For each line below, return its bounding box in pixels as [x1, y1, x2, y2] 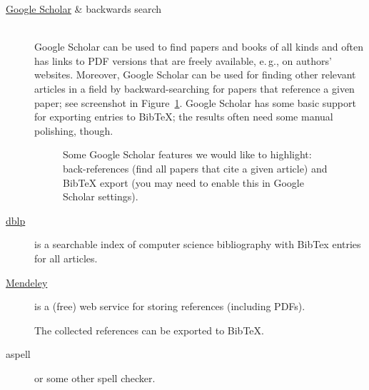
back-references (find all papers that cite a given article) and [63, 160, 328, 175]
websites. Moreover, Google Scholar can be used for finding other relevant [34, 67, 356, 82]
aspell [6, 347, 31, 361]
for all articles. [34, 250, 98, 265]
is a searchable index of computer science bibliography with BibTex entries [34, 237, 361, 252]
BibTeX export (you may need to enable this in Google [63, 175, 304, 190]
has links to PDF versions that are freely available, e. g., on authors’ [34, 53, 332, 68]
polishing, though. [34, 123, 113, 138]
